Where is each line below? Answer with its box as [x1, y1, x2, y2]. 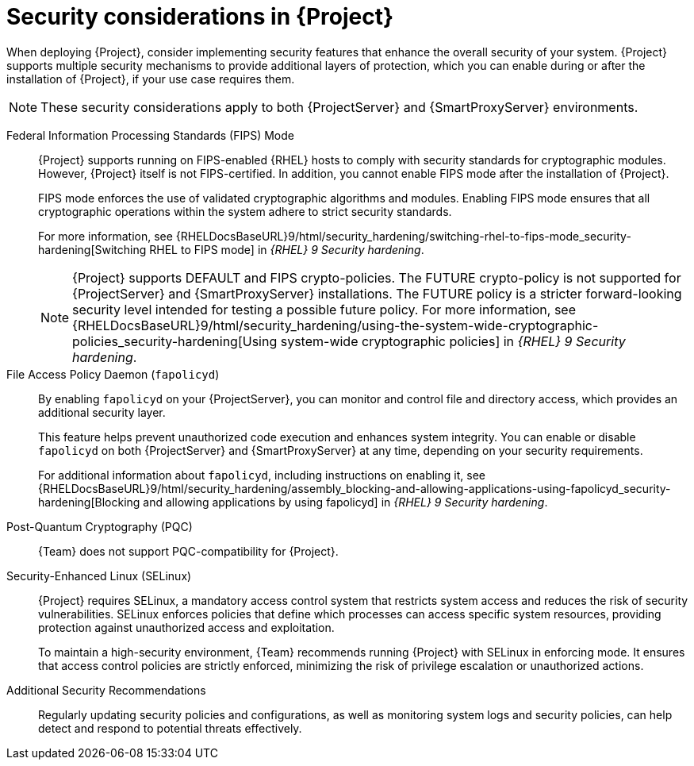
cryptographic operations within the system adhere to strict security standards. [38, 204, 452, 218]
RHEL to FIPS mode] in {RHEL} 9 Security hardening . [149, 242, 424, 256]
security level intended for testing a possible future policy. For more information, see [72, 301, 577, 318]
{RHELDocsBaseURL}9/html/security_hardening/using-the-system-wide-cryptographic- [72, 317, 599, 333]
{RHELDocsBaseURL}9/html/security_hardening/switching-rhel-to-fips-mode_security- [175, 229, 631, 243]
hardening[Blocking [38, 495, 140, 509]
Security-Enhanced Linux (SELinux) [6, 568, 192, 583]
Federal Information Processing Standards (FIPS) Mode [6, 128, 294, 142]
